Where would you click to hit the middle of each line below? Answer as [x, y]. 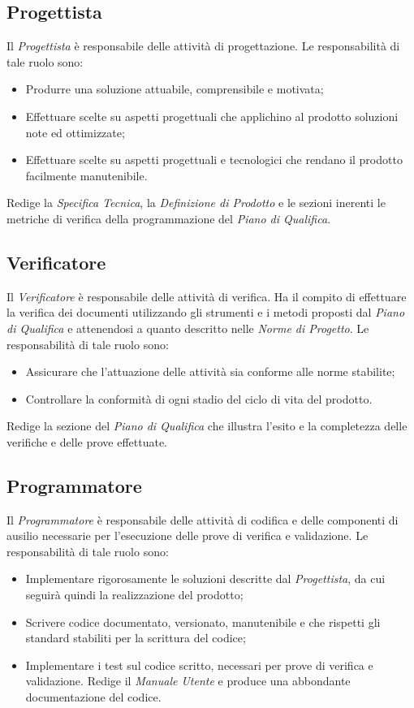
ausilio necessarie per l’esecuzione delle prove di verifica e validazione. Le [188, 535]
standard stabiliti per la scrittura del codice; [136, 638]
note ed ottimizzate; [75, 132]
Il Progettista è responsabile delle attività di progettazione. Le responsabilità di [203, 46]
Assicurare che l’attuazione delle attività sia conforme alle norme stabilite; [210, 371]
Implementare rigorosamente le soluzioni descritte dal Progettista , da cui [205, 578]
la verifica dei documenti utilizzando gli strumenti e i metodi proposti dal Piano [206, 312]
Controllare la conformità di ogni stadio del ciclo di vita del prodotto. [199, 398]
